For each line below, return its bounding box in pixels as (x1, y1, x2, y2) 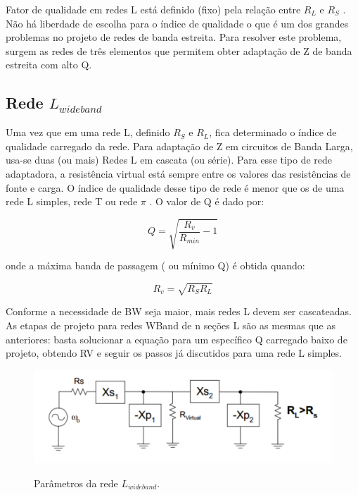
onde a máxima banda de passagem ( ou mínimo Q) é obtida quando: (6, 258, 305, 273)
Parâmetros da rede (34, 475, 118, 490)
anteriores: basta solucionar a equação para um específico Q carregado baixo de (6, 331, 347, 346)
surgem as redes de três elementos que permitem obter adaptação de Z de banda (6, 43, 352, 58)
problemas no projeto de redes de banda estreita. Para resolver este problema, (6, 30, 342, 44)
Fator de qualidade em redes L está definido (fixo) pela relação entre (6, 2, 301, 16)
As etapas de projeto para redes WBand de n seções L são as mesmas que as (6, 318, 335, 333)
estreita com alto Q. (6, 57, 92, 72)
